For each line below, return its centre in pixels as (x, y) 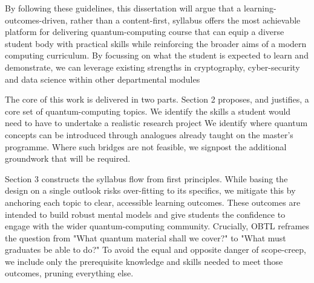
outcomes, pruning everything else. (69, 273)
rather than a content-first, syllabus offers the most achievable (185, 20)
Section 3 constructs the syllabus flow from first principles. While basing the (146, 178)
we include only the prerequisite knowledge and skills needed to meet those (144, 261)
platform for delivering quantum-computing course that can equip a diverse (145, 32)
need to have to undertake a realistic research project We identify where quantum (156, 123)
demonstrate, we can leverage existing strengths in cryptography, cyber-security (152, 67)
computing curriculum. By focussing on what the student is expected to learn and (157, 55)
